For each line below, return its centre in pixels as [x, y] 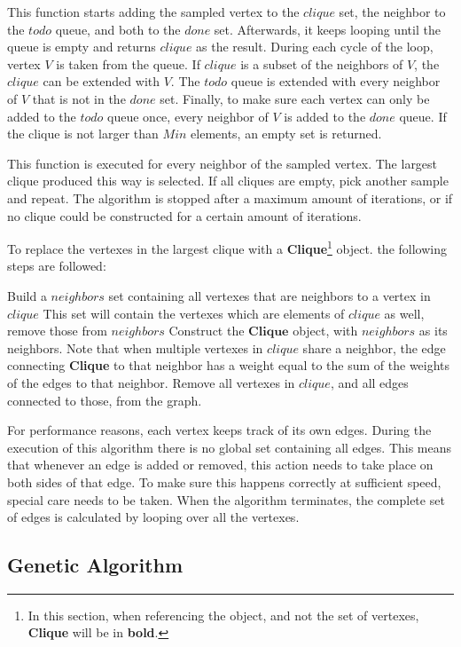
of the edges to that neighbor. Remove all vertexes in [151, 382]
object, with [325, 331]
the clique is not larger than [83, 134]
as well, [404, 313]
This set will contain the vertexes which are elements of [194, 313]
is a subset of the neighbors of [322, 63]
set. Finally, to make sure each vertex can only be [295, 98]
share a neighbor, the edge [374, 347]
